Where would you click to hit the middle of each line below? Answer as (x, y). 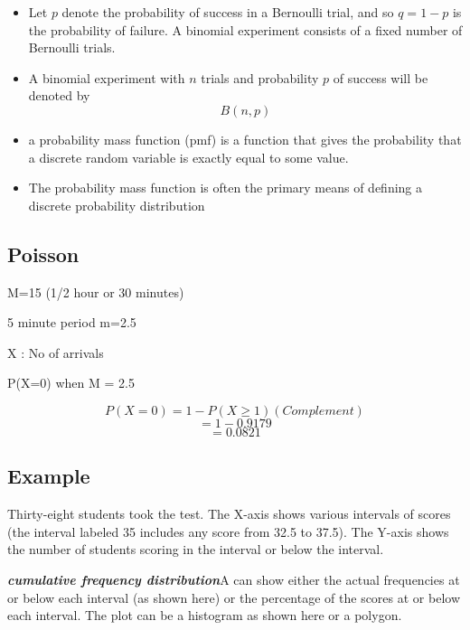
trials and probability (260, 77)
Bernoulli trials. (72, 47)
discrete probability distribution (117, 205)
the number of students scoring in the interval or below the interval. (196, 549)
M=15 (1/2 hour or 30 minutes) (96, 291)
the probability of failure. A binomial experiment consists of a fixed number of (245, 29)
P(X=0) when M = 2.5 (71, 383)
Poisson (43, 254)
